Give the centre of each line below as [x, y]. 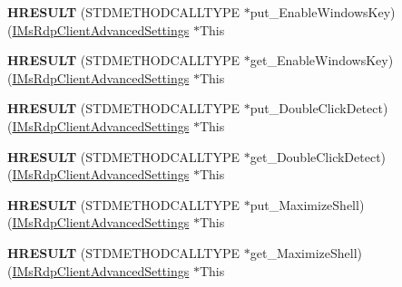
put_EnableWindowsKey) [323, 12]
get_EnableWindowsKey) [322, 60]
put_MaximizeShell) [307, 204]
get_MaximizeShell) [306, 252]
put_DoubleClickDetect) [319, 108]
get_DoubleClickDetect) [318, 156]
